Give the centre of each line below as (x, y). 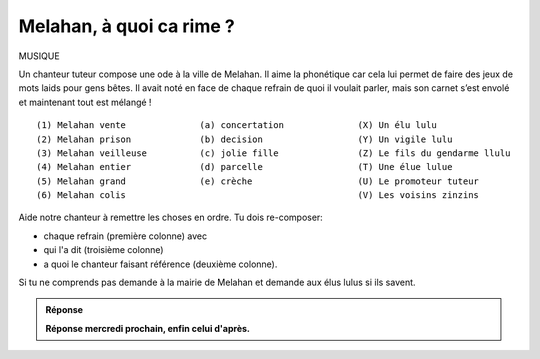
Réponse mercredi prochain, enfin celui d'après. (147, 328)
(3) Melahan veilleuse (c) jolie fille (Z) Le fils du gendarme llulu (273, 153)
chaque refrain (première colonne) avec (125, 236)
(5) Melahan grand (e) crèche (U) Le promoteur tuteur (258, 181)
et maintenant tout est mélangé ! (85, 102)
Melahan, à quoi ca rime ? (126, 26)
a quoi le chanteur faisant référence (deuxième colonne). (160, 264)
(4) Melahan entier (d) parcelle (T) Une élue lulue (244, 167)
